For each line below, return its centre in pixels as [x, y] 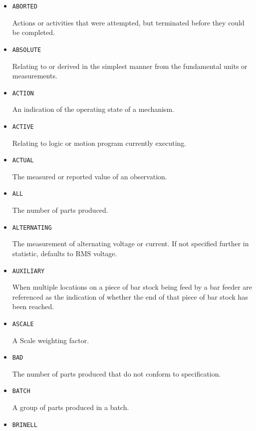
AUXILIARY [28, 271]
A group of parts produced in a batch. [71, 407]
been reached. [33, 306]
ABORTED [25, 6]
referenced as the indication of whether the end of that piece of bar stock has [130, 296]
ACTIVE [23, 127]
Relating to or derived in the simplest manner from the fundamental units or [130, 66]
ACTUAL [23, 161]
